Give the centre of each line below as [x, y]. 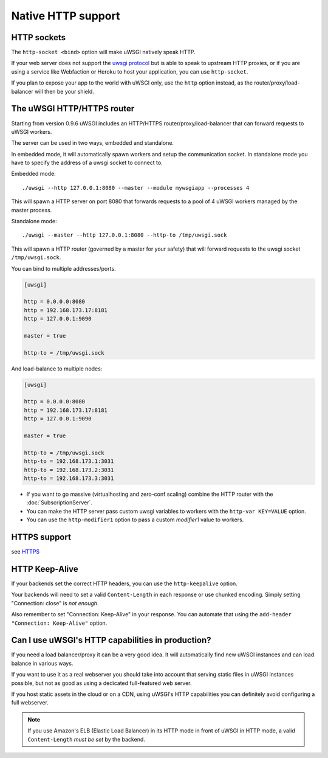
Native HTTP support [66, 16]
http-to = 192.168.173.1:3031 [69, 461]
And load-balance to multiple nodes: [57, 369]
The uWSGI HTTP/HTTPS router [73, 109]
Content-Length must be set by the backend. [87, 739]
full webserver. [30, 703]
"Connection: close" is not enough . [55, 603]
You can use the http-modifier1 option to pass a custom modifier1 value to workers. [135, 520]
